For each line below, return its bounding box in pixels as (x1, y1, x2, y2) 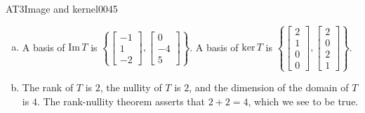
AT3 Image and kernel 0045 (6, 1, 118, 15)
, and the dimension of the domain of (189, 80, 349, 95)
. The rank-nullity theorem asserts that (36, 93, 205, 108)
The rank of (22, 80, 74, 95)
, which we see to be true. (248, 93, 359, 108)
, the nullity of (100, 80, 162, 95)
